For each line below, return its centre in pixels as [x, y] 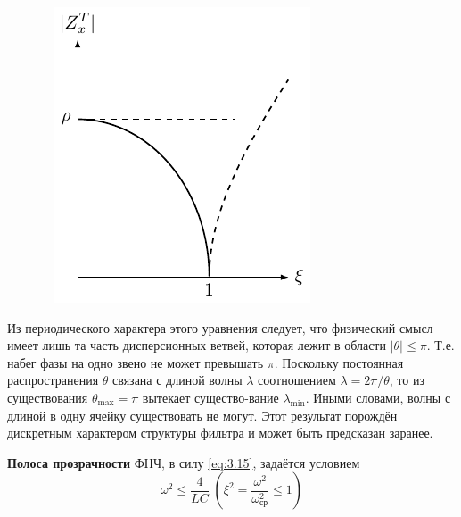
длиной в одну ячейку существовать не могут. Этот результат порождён [202, 415]
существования [48, 397]
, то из [407, 380]
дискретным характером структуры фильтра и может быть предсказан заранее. [220, 433]
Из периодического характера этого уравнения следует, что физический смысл [220, 327]
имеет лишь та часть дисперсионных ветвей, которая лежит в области [197, 345]
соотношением [297, 380]
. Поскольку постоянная [339, 362]
